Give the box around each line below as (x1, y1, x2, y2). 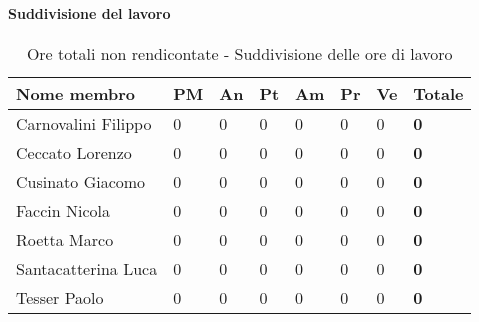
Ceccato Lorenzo (16, 140, 132, 164)
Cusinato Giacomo (16, 169, 146, 193)
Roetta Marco (16, 227, 114, 251)
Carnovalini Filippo (16, 111, 152, 135)
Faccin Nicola (16, 198, 111, 222)
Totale (413, 81, 464, 105)
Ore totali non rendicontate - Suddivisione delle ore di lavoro (26, 41, 453, 65)
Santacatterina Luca (16, 256, 158, 280)
